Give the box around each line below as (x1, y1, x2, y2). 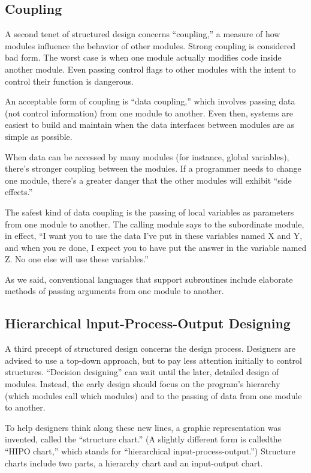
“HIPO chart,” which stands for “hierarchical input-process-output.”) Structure (5, 445, 295, 457)
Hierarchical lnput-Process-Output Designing (5, 314, 291, 333)
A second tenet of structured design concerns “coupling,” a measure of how (5, 28, 280, 40)
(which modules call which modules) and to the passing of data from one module (5, 389, 302, 402)
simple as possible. (5, 130, 73, 142)
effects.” (5, 185, 33, 198)
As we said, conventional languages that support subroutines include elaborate (5, 273, 293, 285)
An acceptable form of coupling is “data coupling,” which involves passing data (5, 95, 295, 107)
